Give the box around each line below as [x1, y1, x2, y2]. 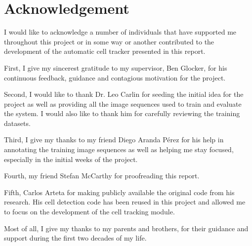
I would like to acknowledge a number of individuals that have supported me [4, 27, 237, 37]
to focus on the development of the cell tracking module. [4, 206, 175, 217]
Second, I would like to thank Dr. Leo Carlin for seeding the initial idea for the [4, 89, 244, 99]
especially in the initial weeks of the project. [4, 154, 138, 164]
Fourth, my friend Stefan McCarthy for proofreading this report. [4, 170, 200, 181]
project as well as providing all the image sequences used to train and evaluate [4, 98, 242, 109]
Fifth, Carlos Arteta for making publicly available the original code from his [4, 187, 235, 197]
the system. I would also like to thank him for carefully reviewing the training [4, 108, 240, 119]
